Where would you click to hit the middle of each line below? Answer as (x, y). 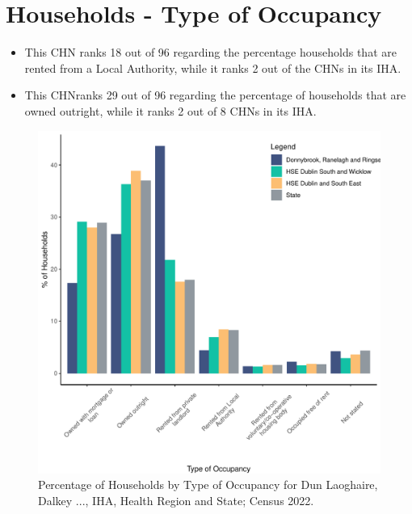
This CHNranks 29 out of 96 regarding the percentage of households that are (215, 95)
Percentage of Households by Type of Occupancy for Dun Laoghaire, (208, 485)
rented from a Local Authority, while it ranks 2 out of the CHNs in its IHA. (213, 67)
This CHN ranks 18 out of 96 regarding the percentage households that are (210, 52)
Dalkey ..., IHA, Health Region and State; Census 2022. (176, 500)
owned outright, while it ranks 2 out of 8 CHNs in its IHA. (170, 110)
